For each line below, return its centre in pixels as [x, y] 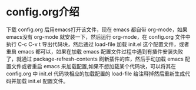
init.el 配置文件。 [48, 81]
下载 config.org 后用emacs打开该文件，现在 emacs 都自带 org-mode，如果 [97, 29]
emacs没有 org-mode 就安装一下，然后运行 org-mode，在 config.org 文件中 [98, 36]
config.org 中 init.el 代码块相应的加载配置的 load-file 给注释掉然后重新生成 [96, 74]
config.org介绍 [43, 12]
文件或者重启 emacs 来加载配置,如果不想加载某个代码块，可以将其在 [94, 66]
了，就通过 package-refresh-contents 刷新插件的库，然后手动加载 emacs [95, 59]
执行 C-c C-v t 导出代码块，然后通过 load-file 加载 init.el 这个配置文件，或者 [98, 44]
